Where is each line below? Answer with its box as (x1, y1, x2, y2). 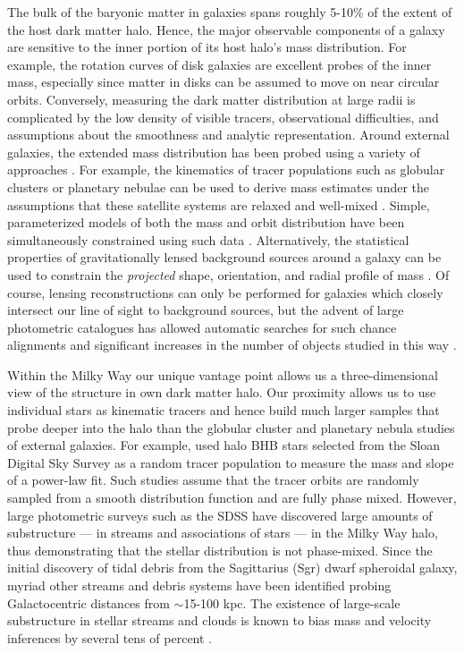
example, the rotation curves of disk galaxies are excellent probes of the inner (7, 55, 432, 73)
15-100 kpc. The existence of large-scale (183, 593, 401, 612)
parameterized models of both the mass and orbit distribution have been (7, 213, 405, 232)
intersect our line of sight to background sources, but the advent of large (7, 301, 404, 319)
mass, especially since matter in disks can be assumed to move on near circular (7, 72, 440, 91)
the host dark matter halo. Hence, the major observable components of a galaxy (7, 20, 445, 38)
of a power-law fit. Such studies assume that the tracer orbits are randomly (7, 471, 419, 489)
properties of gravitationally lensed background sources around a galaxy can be (7, 248, 442, 267)
